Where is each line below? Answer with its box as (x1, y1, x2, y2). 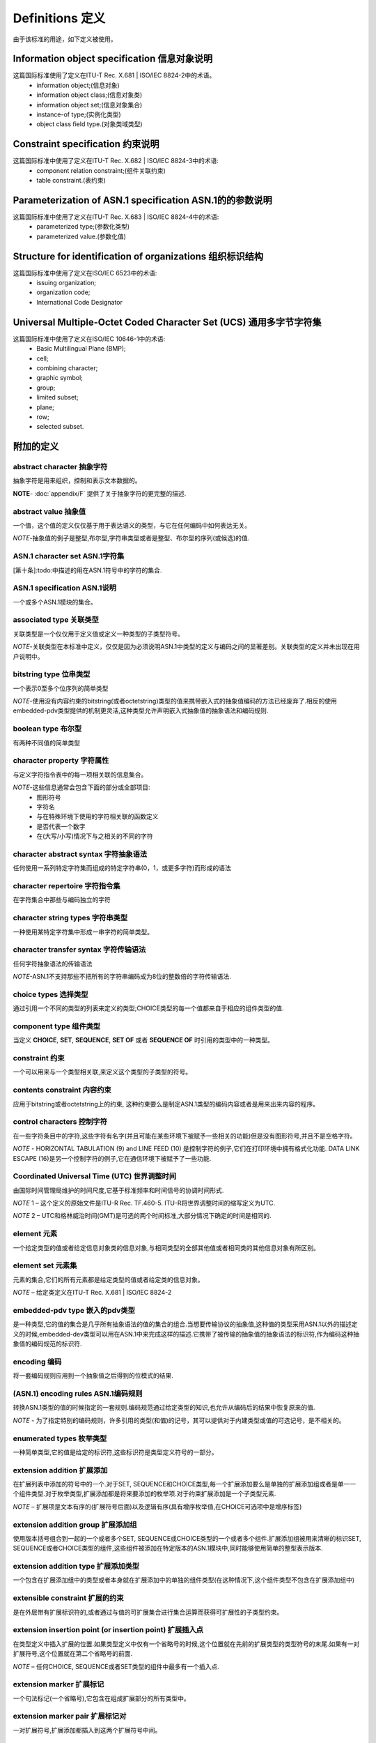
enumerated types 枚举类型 (13, 1433, 107, 1443)
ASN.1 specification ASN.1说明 (13, 583, 117, 593)
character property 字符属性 (13, 756, 109, 766)
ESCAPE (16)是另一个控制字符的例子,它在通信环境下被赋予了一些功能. (13, 1154, 212, 1162)
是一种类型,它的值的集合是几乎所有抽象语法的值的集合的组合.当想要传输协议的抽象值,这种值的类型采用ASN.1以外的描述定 (13, 1320, 358, 1328)
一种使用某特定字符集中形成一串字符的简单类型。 (13, 927, 153, 936)
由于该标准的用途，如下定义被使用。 (13, 35, 117, 43)
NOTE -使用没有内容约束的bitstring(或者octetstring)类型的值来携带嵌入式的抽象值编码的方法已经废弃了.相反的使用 (13, 697, 338, 706)
